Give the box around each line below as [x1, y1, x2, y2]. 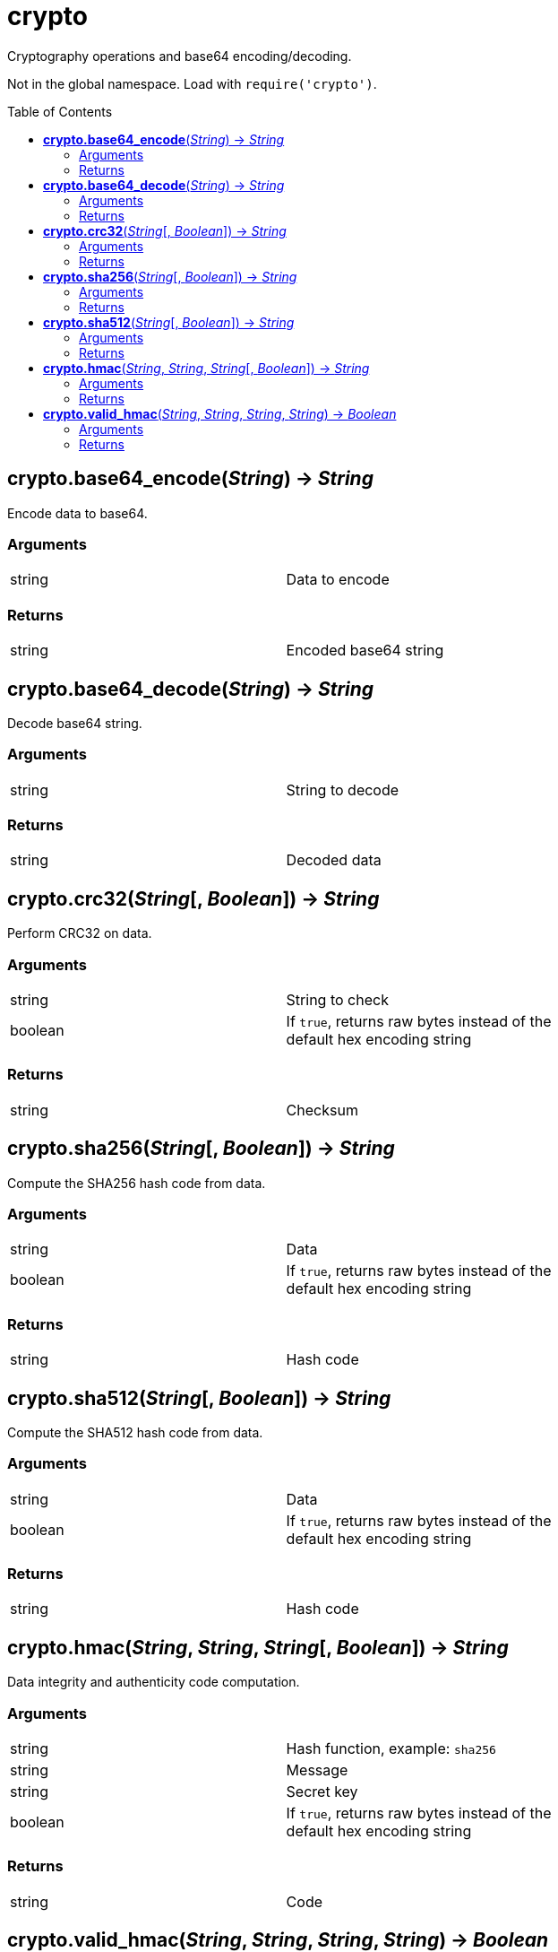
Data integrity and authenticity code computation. [7, 1674, 300, 1690]
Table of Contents [7, 103, 113, 119]
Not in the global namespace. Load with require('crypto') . [7, 75, 377, 91]
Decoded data [286, 851, 382, 870]
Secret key [286, 1783, 358, 1801]
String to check [286, 991, 389, 1010]
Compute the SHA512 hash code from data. [7, 1424, 263, 1440]
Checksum [286, 1100, 358, 1119]
